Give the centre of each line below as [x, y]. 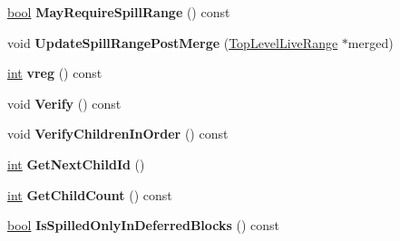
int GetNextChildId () [76, 164]
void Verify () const [64, 103]
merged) [371, 42]
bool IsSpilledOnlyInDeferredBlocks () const [144, 225]
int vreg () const [55, 73]
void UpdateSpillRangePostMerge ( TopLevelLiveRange [173, 42]
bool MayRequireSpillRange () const [119, 12]
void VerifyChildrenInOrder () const [118, 134]
